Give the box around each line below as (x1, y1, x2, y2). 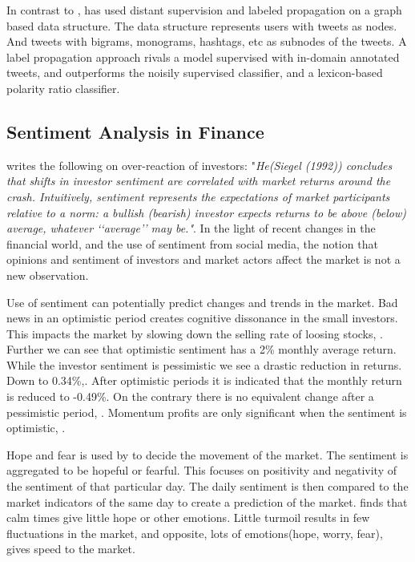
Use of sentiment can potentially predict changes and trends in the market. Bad (6, 293, 398, 310)
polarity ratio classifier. (6, 79, 120, 96)
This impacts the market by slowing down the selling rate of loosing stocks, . (6, 325, 383, 342)
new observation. (6, 266, 89, 283)
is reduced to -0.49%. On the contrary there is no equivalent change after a (6, 388, 374, 405)
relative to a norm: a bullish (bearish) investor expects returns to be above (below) (6, 204, 406, 220)
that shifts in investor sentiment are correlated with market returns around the (6, 172, 391, 189)
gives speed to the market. (6, 540, 135, 557)
